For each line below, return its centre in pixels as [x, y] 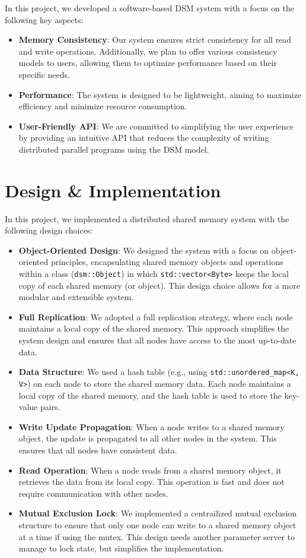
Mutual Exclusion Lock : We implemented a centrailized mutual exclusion [158, 513]
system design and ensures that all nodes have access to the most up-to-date [157, 340]
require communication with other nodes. [93, 493]
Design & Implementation [113, 190]
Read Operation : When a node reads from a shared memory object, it [150, 470]
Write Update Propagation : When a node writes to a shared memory [152, 426]
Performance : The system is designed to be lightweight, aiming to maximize [160, 94]
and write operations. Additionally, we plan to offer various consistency [148, 51]
